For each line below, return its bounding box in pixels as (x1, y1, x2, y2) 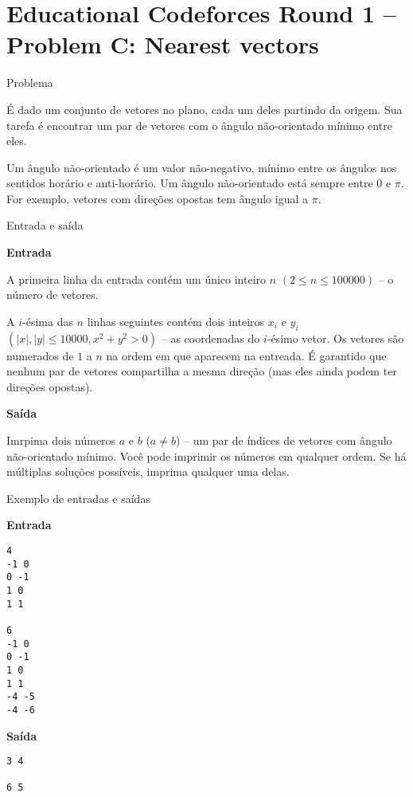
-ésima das (22, 312, 73, 329)
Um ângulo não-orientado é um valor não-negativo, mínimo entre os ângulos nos (6, 159, 397, 175)
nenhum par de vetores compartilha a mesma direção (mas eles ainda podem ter (6, 363, 397, 379)
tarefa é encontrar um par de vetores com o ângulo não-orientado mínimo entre (6, 116, 392, 133)
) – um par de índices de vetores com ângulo (175, 432, 392, 449)
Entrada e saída (6, 217, 84, 234)
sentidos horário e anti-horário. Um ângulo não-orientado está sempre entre (6, 175, 373, 191)
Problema (6, 74, 53, 91)
